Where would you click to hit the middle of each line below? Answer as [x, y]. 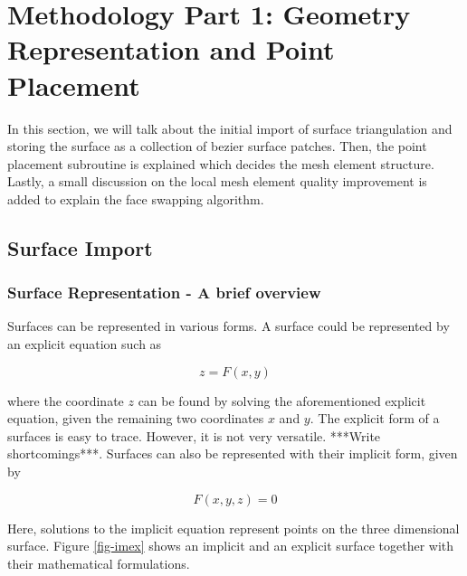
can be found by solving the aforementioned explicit [282, 400]
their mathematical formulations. [99, 563]
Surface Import [80, 247]
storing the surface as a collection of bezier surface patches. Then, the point [217, 146]
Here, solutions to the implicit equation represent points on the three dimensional [233, 528]
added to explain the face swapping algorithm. [136, 198]
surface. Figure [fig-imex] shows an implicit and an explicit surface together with [231, 546]
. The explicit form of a [375, 418]
